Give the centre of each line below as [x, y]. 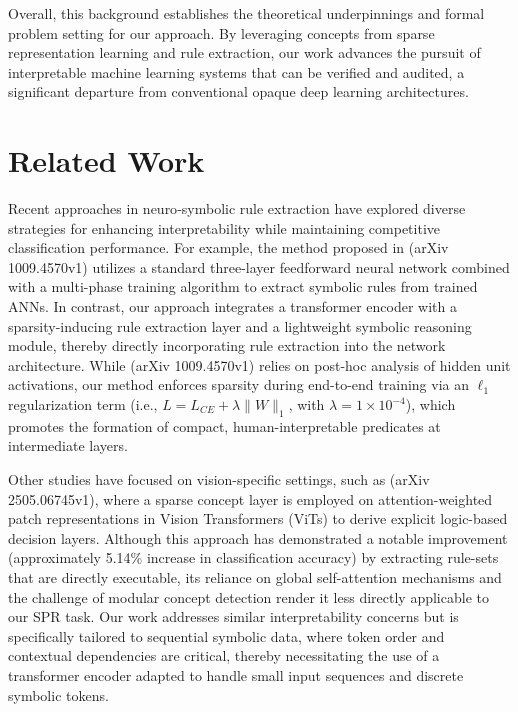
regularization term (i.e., [83, 404]
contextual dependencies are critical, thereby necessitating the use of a [224, 655]
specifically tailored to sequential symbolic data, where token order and [226, 635]
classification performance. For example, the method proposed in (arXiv [228, 247]
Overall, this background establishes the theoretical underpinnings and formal [246, 13]
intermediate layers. [68, 445]
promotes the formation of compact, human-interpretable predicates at [224, 425]
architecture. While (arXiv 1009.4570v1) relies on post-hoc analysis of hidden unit [259, 364]
